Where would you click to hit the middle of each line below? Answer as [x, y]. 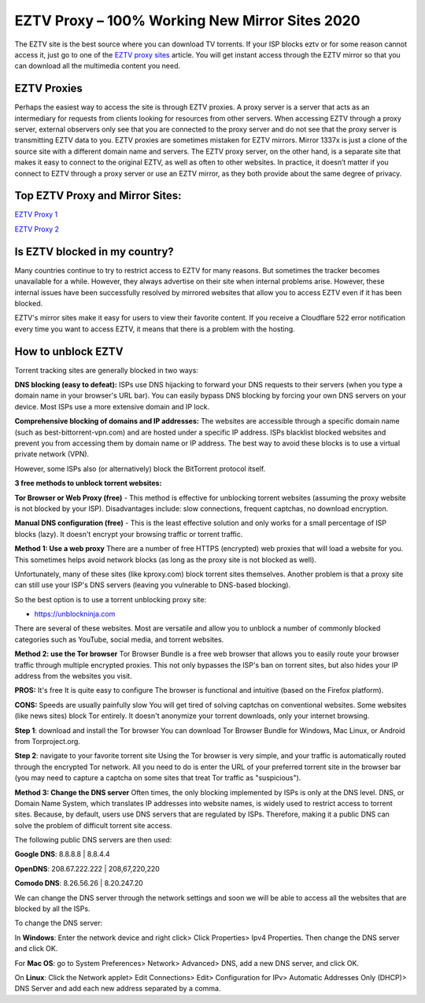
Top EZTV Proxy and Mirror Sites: [98, 196]
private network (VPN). [52, 454]
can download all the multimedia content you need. [98, 66]
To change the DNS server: [59, 923]
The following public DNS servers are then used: [93, 840]
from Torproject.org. [47, 741]
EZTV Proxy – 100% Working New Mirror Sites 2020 [188, 20]
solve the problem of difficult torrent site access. [93, 825]
